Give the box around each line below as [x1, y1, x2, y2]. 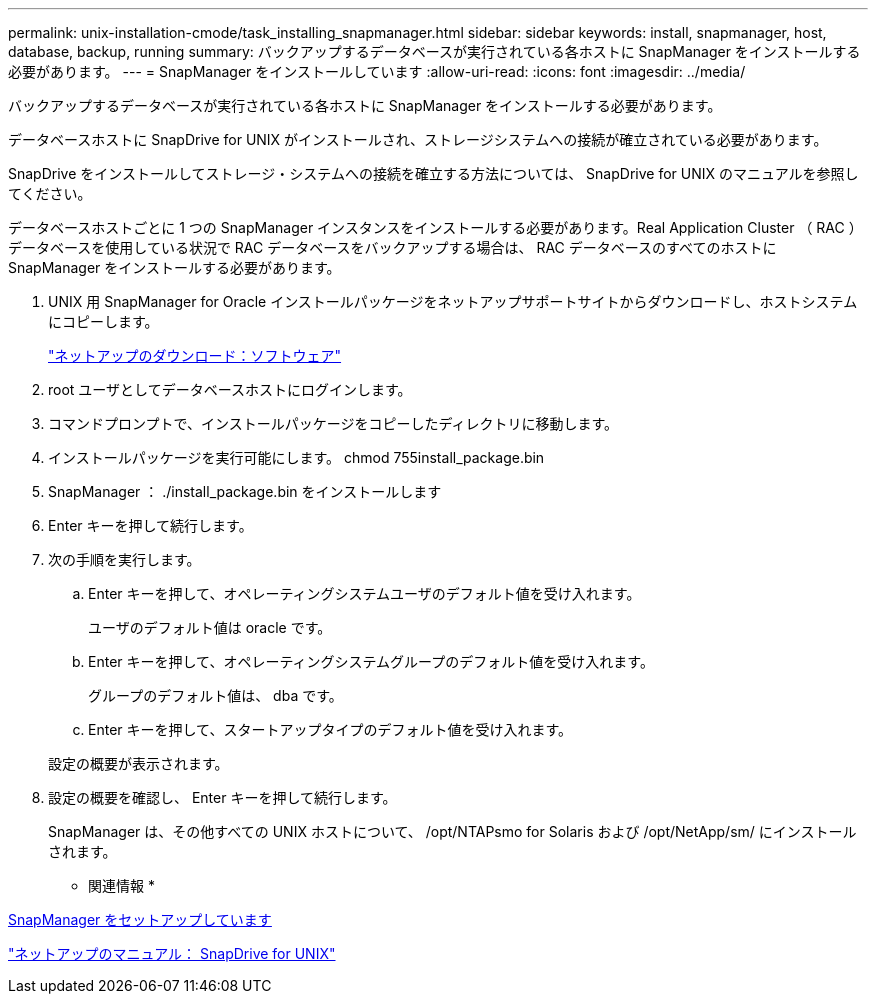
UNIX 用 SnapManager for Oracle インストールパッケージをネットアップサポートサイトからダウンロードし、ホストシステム [48, 293, 858, 310]
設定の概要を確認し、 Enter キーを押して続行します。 [48, 789, 397, 806]
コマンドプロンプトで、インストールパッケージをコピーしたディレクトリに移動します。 [48, 415, 619, 432]
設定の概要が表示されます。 [48, 755, 229, 772]
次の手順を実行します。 [48, 551, 201, 568]
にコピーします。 [48, 313, 159, 330]
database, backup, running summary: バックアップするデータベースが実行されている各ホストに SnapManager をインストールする [8, 43, 861, 60]
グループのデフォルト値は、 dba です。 [88, 687, 343, 704]
